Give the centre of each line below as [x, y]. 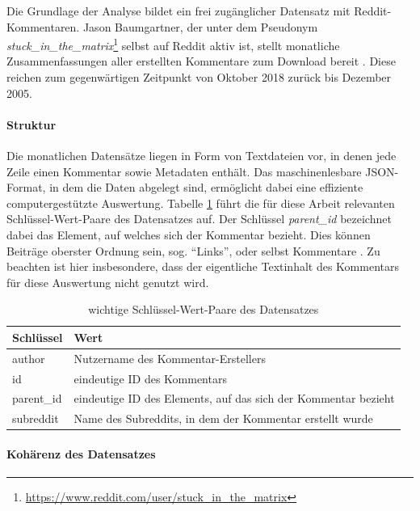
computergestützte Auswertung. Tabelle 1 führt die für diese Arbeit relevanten [201, 203]
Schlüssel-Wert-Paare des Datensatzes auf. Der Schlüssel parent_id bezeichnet [199, 219]
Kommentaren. [43, 26]
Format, [26, 187]
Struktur [31, 124]
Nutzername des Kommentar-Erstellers [170, 358]
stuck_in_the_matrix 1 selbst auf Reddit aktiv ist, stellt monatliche [173, 44]
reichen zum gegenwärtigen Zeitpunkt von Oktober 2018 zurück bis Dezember [199, 77]
